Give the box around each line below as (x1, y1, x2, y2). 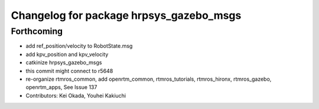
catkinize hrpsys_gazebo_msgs (25, 59, 102, 66)
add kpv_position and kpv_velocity (25, 51, 109, 58)
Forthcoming (11, 26, 63, 37)
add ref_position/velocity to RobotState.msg (25, 42, 133, 49)
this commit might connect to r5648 (25, 67, 113, 74)
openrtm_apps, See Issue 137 (25, 84, 97, 91)
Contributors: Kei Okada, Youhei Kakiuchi (25, 92, 126, 99)
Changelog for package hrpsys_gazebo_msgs (11, 9, 242, 22)
